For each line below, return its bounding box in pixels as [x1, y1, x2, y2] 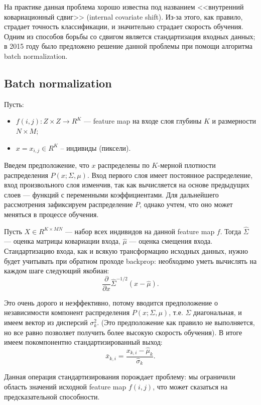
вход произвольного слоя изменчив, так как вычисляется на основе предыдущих [4, 179, 249, 190]
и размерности [212, 116, 256, 126]
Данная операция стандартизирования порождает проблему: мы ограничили [4, 371, 235, 382]
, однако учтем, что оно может [140, 199, 233, 210]
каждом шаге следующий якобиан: [4, 265, 109, 276]
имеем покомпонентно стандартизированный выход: [4, 337, 163, 347]
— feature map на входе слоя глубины [84, 116, 202, 126]
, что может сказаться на [153, 381, 228, 391]
